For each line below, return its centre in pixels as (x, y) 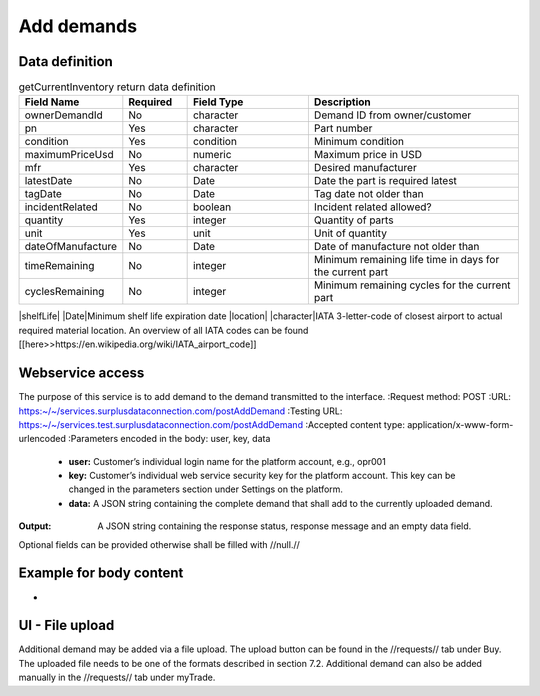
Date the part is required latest (385, 181)
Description (342, 102)
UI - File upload (66, 625)
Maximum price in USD (367, 155)
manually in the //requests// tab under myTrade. (117, 677)
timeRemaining (59, 266)
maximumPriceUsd (69, 155)
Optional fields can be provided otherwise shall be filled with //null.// (159, 544)
